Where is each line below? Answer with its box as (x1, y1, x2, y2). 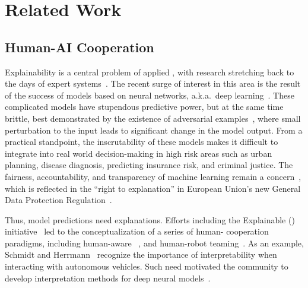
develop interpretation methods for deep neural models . (5, 271, 211, 284)
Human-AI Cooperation (5, 37, 154, 56)
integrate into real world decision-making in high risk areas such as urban (5, 147, 272, 159)
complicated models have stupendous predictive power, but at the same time (5, 100, 284, 113)
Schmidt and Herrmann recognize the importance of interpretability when (5, 248, 277, 261)
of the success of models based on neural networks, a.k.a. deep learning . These (5, 88, 294, 101)
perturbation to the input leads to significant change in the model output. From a (5, 124, 303, 136)
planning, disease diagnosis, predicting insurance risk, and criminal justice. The (5, 159, 293, 171)
